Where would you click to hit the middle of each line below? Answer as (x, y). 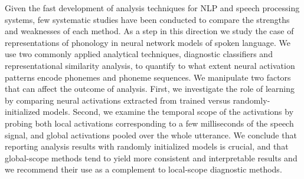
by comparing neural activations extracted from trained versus (117, 100)
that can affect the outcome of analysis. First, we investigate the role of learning (150, 89)
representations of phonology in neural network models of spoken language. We (148, 42)
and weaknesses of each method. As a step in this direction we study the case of (149, 31)
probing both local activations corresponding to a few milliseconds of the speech (149, 123)
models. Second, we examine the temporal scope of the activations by (168, 112)
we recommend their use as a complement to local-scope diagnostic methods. (143, 169)
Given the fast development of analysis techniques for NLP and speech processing (152, 8)
